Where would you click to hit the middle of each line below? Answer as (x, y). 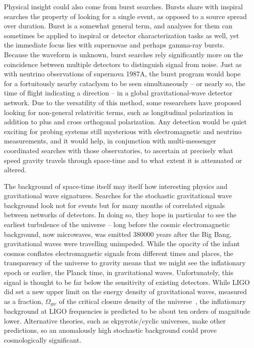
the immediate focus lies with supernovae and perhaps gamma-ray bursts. (114, 45)
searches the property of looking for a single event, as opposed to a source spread (126, 16)
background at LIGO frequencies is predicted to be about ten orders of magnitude (127, 311)
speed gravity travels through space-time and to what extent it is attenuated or (123, 160)
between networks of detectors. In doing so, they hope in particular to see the (120, 215)
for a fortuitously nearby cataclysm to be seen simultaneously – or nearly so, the (125, 83)
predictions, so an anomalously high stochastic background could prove (110, 330)
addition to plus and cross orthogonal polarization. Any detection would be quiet (126, 122)
